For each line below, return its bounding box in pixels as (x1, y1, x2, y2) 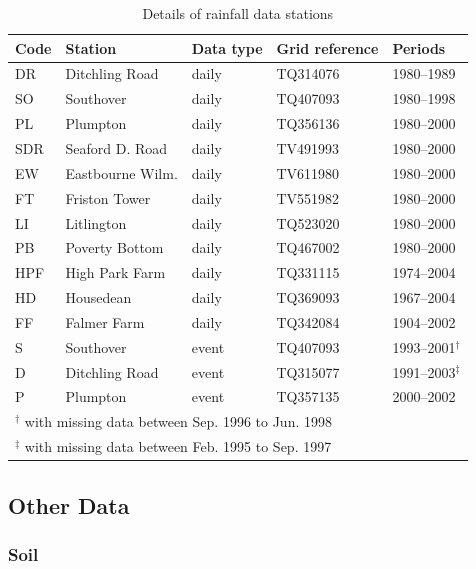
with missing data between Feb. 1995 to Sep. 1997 (24, 436, 332, 457)
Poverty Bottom (65, 237, 164, 258)
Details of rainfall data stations (142, 3, 334, 23)
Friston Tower (65, 187, 151, 208)
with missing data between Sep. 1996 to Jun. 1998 (24, 411, 332, 432)
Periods (392, 37, 446, 58)
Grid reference (276, 37, 379, 58)
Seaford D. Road (65, 137, 168, 158)
